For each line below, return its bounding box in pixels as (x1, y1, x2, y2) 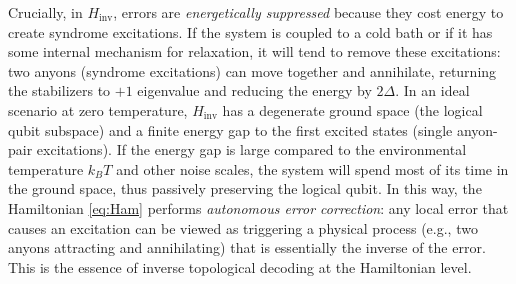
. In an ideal (395, 80, 470, 101)
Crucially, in (8, 2, 83, 22)
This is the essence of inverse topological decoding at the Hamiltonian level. (8, 256, 472, 277)
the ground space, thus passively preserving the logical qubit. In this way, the (8, 178, 482, 199)
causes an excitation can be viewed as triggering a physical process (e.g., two (8, 217, 478, 238)
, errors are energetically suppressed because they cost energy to (113, 2, 504, 22)
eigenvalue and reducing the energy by (137, 80, 372, 101)
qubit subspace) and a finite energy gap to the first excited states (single (8, 119, 453, 140)
